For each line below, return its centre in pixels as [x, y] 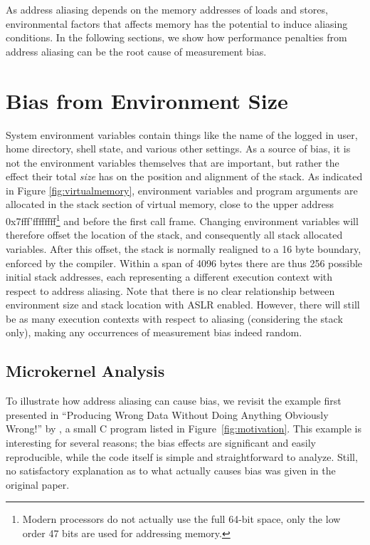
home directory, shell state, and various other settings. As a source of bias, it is [178, 149]
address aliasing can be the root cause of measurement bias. [136, 51]
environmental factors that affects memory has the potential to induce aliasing [177, 23]
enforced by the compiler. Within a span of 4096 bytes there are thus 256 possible [184, 263]
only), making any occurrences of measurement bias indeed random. [154, 332]
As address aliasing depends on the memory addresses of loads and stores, [167, 9]
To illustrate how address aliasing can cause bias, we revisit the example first [174, 401]
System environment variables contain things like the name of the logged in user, [182, 134]
